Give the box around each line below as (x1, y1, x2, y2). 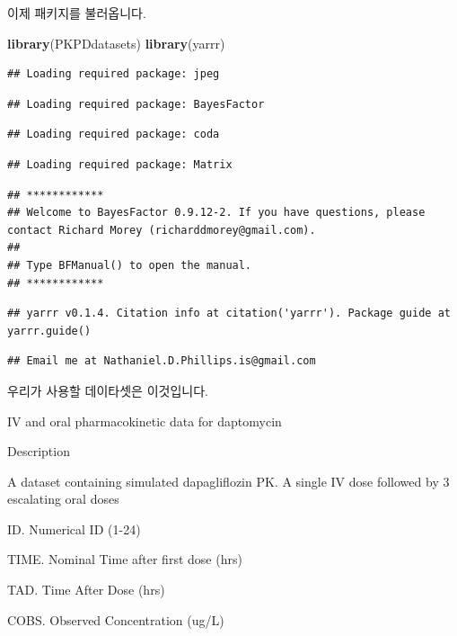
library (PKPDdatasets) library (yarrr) (7, 33, 225, 52)
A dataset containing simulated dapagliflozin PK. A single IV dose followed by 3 (7, 471, 450, 490)
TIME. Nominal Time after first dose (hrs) (7, 550, 242, 569)
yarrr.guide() (7, 324, 92, 337)
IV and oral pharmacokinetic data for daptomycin (7, 411, 282, 430)
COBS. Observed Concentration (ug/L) (7, 610, 224, 629)
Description (7, 442, 70, 461)
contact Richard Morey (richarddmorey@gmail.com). (7, 223, 316, 237)
